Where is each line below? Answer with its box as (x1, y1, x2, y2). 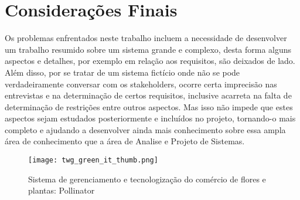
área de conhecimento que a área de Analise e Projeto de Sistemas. (5, 135, 245, 147)
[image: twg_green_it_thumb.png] (28, 156, 158, 165)
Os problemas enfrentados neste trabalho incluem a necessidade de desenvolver (5, 32, 287, 44)
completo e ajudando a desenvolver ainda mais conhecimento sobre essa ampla (5, 123, 286, 135)
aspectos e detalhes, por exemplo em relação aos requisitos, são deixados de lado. (5, 55, 295, 67)
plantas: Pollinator (28, 184, 95, 196)
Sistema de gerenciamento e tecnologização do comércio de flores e (28, 172, 266, 185)
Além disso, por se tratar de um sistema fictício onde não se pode (5, 66, 240, 78)
